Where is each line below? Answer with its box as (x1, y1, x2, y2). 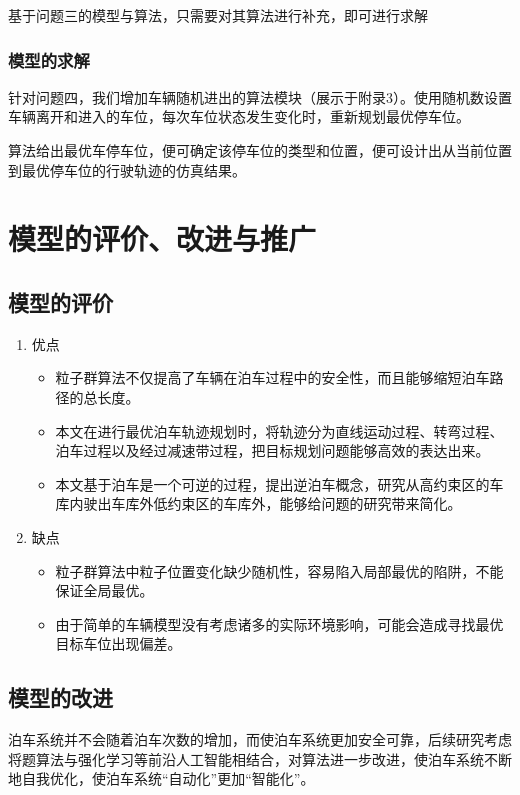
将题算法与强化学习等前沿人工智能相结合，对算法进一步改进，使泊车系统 (8, 748, 484, 769)
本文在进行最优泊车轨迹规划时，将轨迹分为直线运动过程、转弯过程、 (55, 420, 504, 441)
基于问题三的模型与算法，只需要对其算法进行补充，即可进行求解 (8, 5, 428, 25)
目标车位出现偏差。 (55, 633, 182, 654)
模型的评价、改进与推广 (8, 218, 317, 259)
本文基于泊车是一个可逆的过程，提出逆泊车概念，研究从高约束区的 (55, 473, 490, 494)
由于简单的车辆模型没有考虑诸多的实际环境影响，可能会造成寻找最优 (55, 613, 504, 634)
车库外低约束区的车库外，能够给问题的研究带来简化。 (111, 493, 462, 514)
